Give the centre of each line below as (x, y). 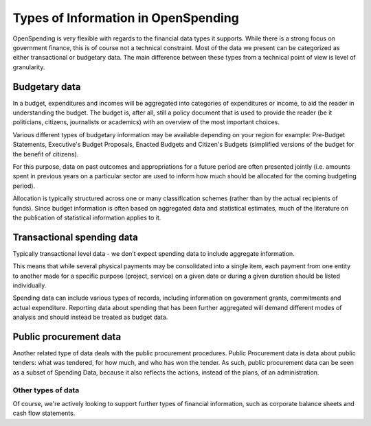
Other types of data (46, 390)
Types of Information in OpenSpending (126, 18)
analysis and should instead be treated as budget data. (90, 317)
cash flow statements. (44, 413)
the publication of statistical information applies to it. (87, 217)
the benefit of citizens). (46, 154)
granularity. (29, 67)
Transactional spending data (76, 237)
